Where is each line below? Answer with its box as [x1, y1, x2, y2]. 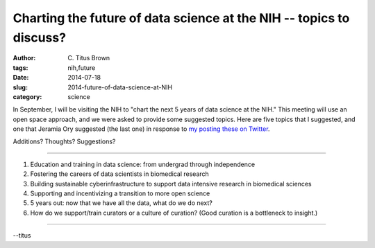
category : [12, 92, 42, 100]
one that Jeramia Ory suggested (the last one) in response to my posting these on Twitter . [12, 125, 270, 133]
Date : [12, 73, 29, 82]
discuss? [12, 30, 66, 45]
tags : [12, 63, 28, 72]
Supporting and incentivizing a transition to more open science [30, 189, 210, 197]
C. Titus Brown [67, 54, 110, 62]
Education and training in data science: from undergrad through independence [30, 160, 256, 168]
